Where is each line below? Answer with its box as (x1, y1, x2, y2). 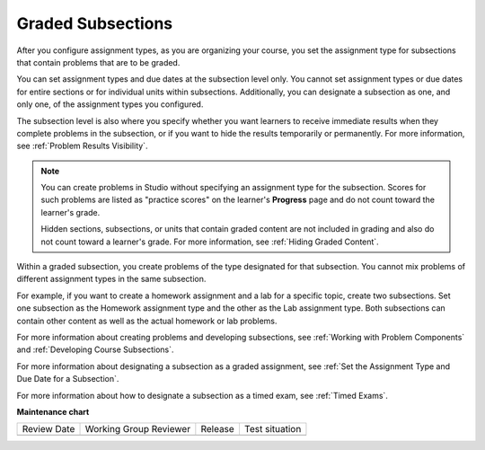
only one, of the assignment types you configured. (16, 99, 204, 110)
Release (200, 423, 235, 436)
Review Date (22, 423, 75, 436)
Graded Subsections (16, 13, 173, 33)
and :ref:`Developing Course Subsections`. (16, 344, 174, 355)
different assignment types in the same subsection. (16, 274, 207, 285)
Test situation (243, 423, 302, 436)
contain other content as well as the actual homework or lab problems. (16, 315, 278, 326)
